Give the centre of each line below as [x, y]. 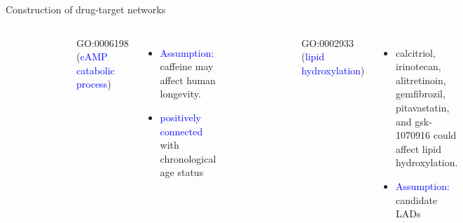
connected [181, 131]
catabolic [96, 70]
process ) [94, 84]
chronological [188, 158]
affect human [188, 80]
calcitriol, [416, 52]
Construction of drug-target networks [86, 9]
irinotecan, [419, 66]
